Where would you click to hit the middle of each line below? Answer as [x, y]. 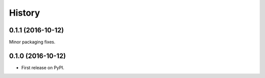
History [25, 13]
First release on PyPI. [43, 67]
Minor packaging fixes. [32, 42]
